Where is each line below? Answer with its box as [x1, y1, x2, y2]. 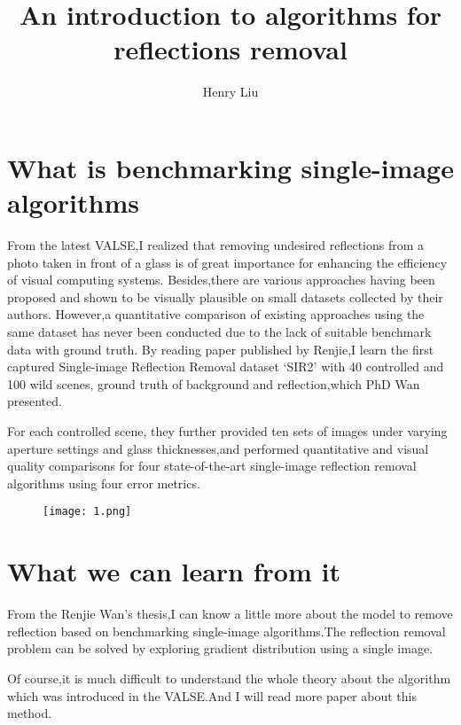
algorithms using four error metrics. [7, 473, 200, 492]
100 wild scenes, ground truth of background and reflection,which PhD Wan [7, 374, 420, 393]
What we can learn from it [7, 553, 340, 589]
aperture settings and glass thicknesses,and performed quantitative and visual [7, 439, 429, 457]
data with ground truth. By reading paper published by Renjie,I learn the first [7, 339, 434, 358]
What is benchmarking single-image [7, 149, 454, 185]
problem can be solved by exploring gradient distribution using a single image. [7, 639, 434, 658]
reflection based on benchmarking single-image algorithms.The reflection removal [7, 621, 446, 640]
